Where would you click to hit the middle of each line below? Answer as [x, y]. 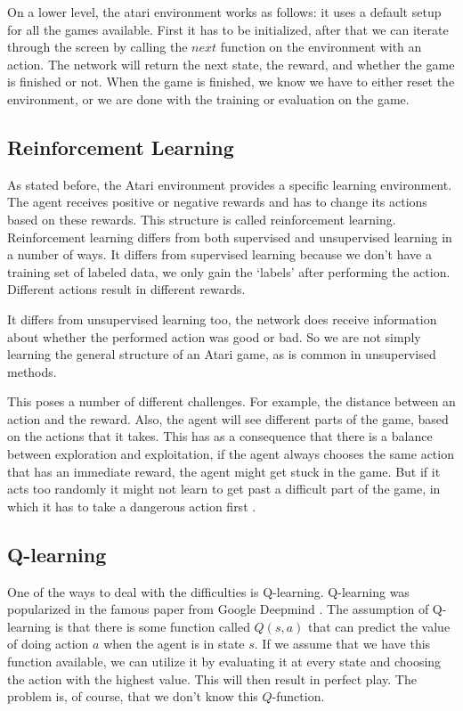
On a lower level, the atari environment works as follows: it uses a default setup [224, 12]
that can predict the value [379, 626]
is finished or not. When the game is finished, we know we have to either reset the [231, 82]
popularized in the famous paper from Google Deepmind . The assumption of [218, 609]
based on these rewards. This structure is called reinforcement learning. [202, 219]
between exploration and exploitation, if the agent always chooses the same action [231, 454]
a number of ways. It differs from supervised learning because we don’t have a [219, 254]
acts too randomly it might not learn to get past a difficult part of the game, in [224, 489]
